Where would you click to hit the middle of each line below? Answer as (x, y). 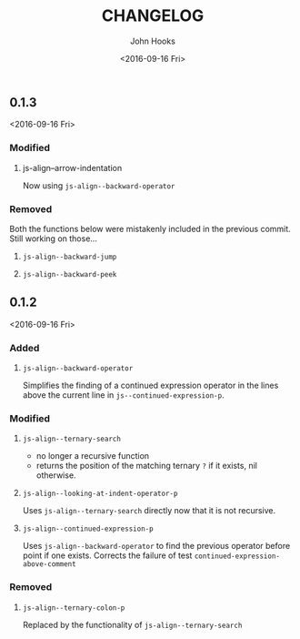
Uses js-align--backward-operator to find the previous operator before (156, 546)
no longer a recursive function (93, 456)
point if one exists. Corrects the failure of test (107, 555)
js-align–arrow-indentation (72, 167)
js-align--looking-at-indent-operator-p (100, 494)
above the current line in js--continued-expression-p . (123, 395)
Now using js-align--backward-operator (99, 185)
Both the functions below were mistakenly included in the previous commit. (150, 228)
